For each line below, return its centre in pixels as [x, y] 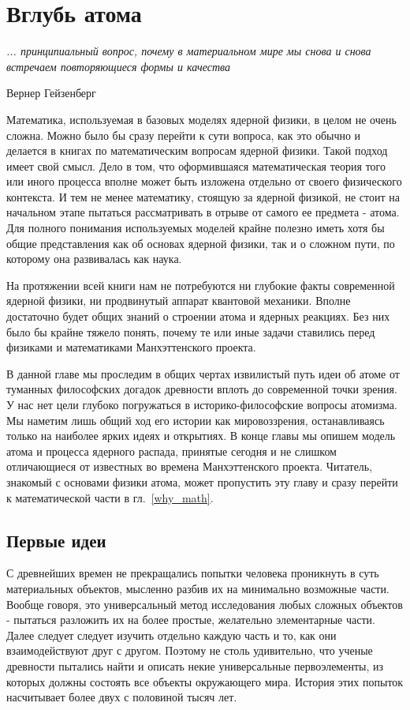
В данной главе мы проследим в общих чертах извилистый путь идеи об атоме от [203, 373]
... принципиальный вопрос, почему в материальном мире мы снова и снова [189, 51]
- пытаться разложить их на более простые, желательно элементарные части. [191, 620]
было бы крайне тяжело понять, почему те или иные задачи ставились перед [191, 331]
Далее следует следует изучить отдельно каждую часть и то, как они [171, 635]
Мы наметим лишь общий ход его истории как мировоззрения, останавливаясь [196, 420]
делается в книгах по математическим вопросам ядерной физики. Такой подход [197, 150]
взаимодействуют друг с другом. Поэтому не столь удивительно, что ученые [190, 650]
